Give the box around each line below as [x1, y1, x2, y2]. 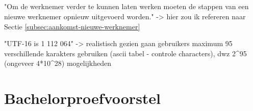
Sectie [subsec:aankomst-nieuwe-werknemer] [4, 21, 140, 31]
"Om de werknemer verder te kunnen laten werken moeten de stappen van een [4, 1, 249, 12]
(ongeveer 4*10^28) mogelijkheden [4, 58, 112, 68]
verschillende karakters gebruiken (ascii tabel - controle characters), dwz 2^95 [4, 48, 247, 58]
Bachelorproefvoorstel [4, 88, 161, 108]
